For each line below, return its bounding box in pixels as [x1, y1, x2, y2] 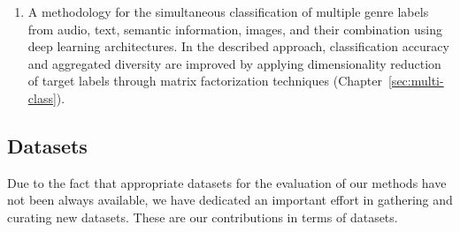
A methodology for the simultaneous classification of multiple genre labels [27, 3, 429, 20]
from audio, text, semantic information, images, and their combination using [27, 19, 443, 38]
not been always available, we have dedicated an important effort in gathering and [7, 191, 453, 209]
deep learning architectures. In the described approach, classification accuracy [27, 37, 449, 56]
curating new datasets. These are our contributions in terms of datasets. [7, 207, 398, 226]
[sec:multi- [387, 71, 444, 90]
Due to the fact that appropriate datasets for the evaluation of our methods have [7, 173, 447, 191]
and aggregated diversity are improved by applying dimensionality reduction [27, 54, 441, 72]
